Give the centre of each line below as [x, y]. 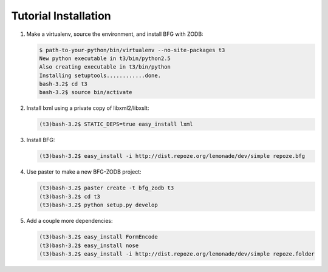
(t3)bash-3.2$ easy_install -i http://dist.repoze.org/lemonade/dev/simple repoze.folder [177, 254]
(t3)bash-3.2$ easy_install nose [89, 245]
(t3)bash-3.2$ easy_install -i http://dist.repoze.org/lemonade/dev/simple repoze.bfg [172, 156]
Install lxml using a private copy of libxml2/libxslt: [88, 108]
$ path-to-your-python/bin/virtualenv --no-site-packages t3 [132, 50]
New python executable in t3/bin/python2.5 [105, 58]
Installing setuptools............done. [100, 75]
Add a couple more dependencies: [70, 221]
